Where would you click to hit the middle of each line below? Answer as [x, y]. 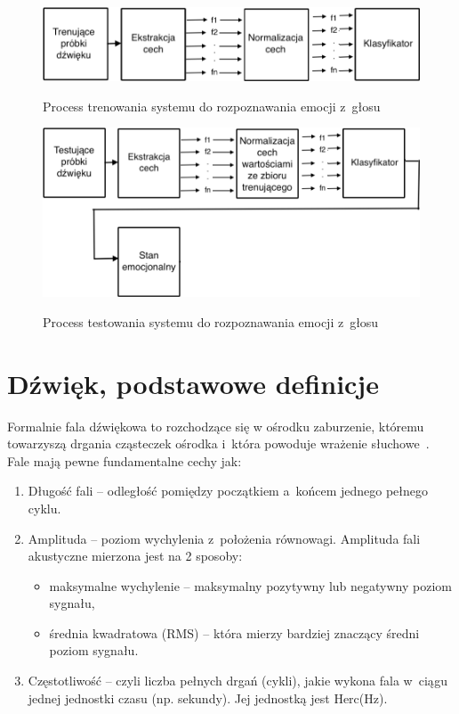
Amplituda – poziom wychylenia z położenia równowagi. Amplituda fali [224, 538]
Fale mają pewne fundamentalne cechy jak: [125, 460]
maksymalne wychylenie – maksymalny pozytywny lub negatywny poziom [251, 585]
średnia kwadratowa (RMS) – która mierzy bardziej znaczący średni [234, 632]
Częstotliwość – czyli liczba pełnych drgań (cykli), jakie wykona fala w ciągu [238, 681]
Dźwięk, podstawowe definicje [193, 383]
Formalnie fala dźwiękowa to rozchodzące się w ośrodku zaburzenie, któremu [216, 426]
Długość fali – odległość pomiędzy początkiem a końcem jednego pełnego [228, 491]
